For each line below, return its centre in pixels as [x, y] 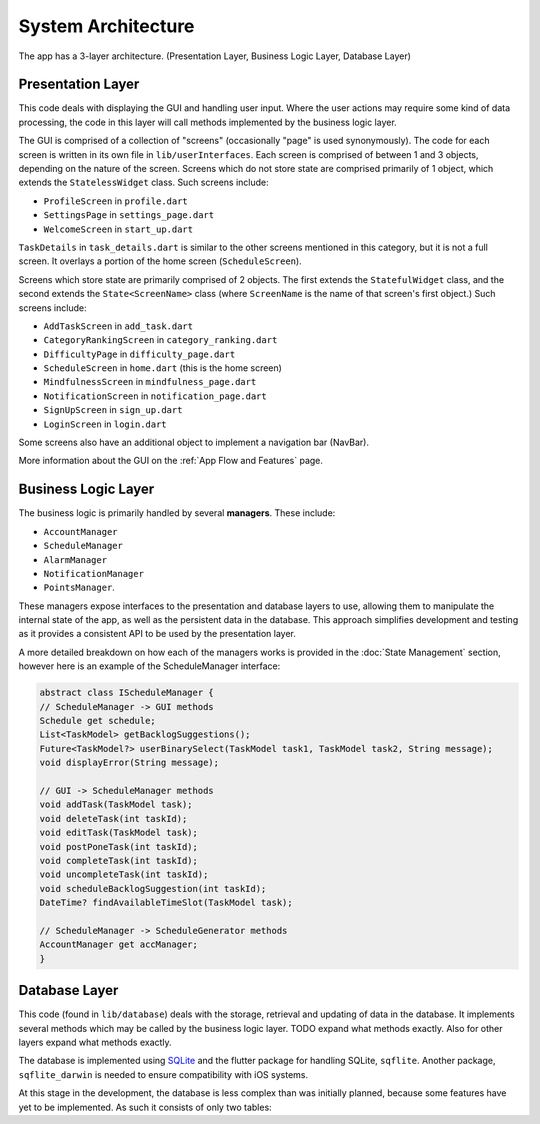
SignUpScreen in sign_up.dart [113, 410]
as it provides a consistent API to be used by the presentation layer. [157, 634]
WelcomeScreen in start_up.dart [118, 229]
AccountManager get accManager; [119, 944]
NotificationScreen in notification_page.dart [155, 396]
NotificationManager [94, 573]
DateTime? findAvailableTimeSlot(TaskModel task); [166, 903]
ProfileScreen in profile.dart [116, 201]
